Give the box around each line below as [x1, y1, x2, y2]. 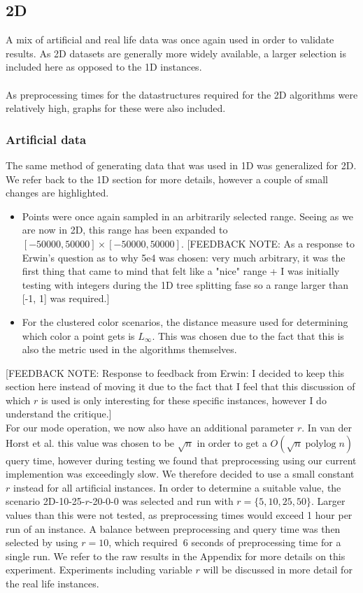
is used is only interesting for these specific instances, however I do [41, 392, 327, 407]
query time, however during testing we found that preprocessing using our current [6, 452, 357, 467]
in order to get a [197, 435, 267, 450]
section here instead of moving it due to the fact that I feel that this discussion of [6, 379, 355, 394]
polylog [305, 438, 336, 449]
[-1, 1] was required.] [22, 291, 110, 306]
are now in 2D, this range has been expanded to [22, 222, 228, 237]
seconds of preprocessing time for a [191, 535, 341, 550]
